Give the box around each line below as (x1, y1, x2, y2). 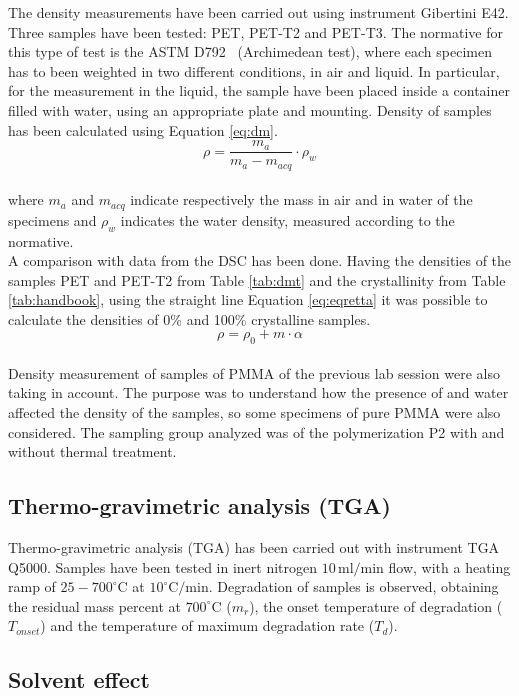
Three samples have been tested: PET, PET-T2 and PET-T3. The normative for (8, 21, 503, 42)
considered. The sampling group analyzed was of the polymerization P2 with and (8, 421, 505, 442)
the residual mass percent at (8, 595, 181, 616)
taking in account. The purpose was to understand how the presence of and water (8, 382, 509, 403)
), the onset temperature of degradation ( (249, 595, 503, 616)
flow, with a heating (388, 556, 511, 577)
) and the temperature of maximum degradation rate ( (40, 615, 375, 636)
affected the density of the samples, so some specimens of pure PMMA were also (8, 402, 501, 423)
